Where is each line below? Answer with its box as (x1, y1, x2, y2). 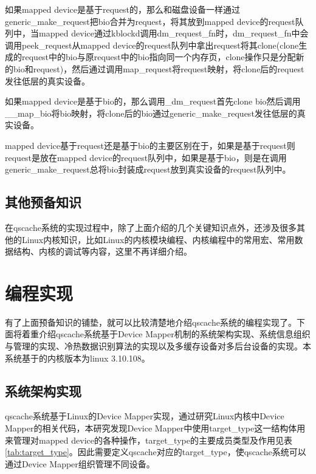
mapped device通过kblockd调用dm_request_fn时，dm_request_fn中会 (38, 27, 309, 39)
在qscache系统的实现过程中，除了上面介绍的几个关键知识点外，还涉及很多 (5, 221, 297, 233)
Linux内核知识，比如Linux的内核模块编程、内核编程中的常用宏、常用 (21, 233, 295, 246)
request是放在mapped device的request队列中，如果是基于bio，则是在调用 (5, 151, 287, 163)
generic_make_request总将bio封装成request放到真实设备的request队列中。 (5, 163, 291, 176)
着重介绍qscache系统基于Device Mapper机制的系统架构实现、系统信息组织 (21, 328, 311, 340)
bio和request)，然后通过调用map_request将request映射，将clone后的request (13, 62, 304, 75)
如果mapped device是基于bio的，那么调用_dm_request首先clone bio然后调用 (5, 95, 301, 108)
